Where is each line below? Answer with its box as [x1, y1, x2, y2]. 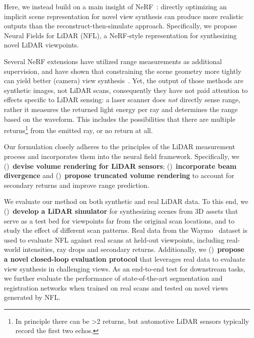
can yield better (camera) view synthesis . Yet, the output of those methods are [4, 75, 244, 86]
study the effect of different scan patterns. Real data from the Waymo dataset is [4, 225, 248, 235]
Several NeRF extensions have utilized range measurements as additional [4, 56, 222, 66]
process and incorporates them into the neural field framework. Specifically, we [4, 151, 239, 161]
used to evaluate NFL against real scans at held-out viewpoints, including [4, 234, 225, 245]
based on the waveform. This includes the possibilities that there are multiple [4, 113, 235, 124]
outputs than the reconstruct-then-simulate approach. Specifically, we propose [4, 21, 237, 31]
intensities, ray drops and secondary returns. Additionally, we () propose [22, 244, 244, 254]
